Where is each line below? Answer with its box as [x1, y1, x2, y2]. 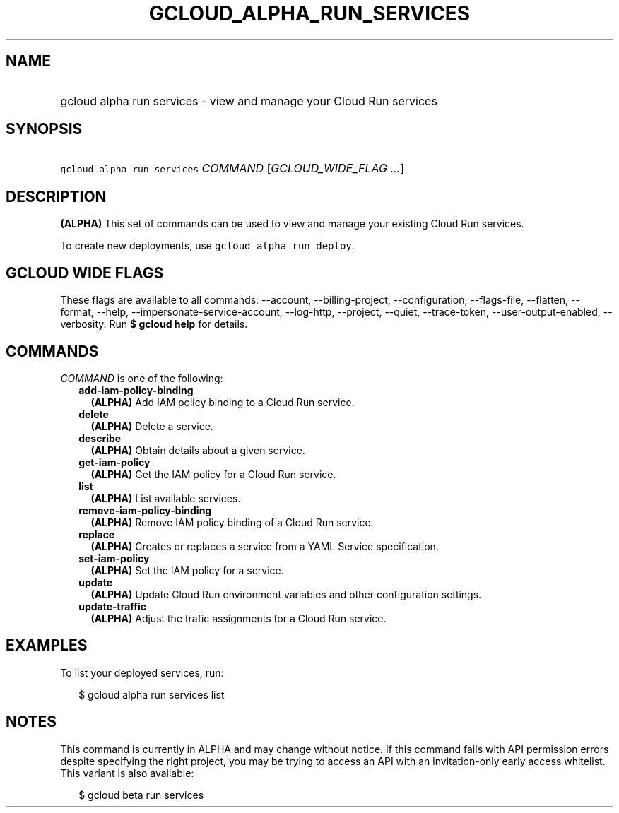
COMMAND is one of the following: [60, 372, 223, 384]
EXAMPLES [6, 636, 88, 655]
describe [78, 432, 122, 444]
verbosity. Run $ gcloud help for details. [60, 318, 248, 331]
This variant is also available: [60, 766, 194, 779]
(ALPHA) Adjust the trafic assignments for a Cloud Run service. [90, 612, 387, 624]
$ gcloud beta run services [78, 788, 204, 801]
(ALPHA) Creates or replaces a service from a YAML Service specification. [90, 540, 439, 552]
